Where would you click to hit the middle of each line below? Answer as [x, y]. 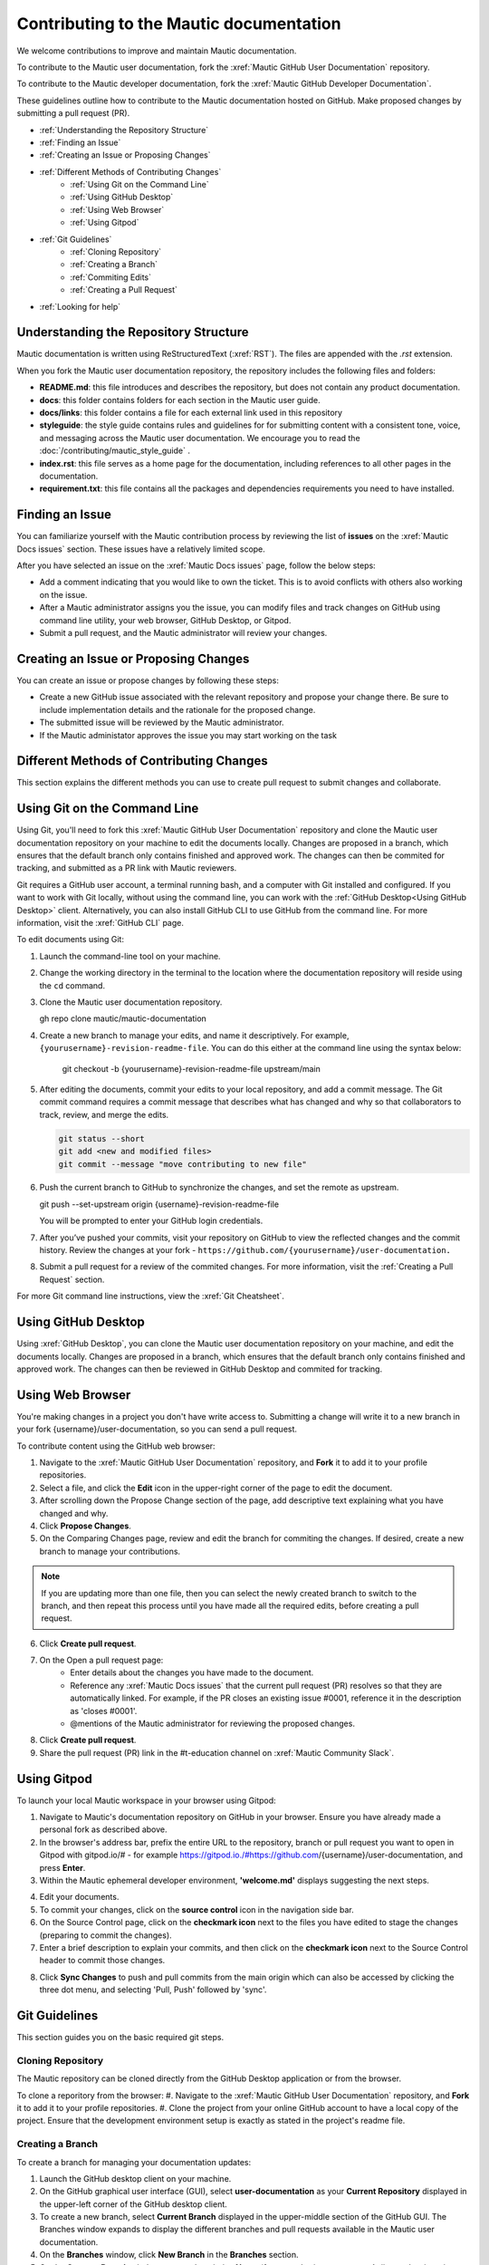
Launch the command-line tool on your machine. [130, 956]
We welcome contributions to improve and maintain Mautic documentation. [157, 51]
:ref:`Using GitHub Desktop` [122, 197]
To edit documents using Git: [70, 940]
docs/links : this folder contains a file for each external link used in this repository [191, 413]
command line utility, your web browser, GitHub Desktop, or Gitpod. [165, 620]
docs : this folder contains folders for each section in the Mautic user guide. [180, 400]
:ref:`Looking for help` [80, 306]
